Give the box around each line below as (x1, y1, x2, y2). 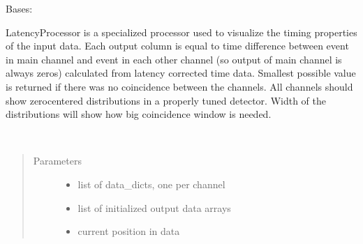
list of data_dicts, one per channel (77, 176, 225, 191)
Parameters (33, 153, 82, 168)
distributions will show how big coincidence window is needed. (6, 107, 272, 121)
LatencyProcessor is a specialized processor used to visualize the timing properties (6, 24, 357, 39)
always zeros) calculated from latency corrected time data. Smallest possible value (6, 66, 356, 80)
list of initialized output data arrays (77, 200, 231, 215)
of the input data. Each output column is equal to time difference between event (6, 38, 349, 53)
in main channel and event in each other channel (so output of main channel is (6, 52, 342, 66)
